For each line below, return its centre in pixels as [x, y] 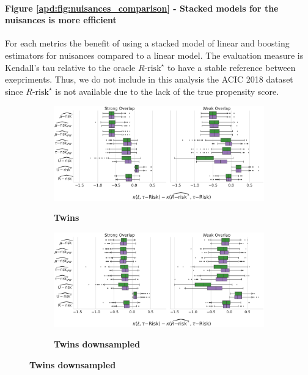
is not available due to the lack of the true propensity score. [167, 91]
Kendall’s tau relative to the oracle [70, 67]
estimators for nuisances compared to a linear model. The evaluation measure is [154, 55]
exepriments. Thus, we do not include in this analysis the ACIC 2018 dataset [149, 79]
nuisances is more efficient [61, 20]
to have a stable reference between [231, 67]
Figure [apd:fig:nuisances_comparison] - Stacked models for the [142, 8]
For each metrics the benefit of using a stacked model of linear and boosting [147, 43]
